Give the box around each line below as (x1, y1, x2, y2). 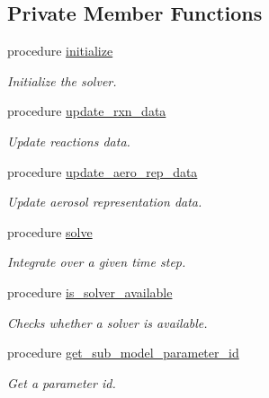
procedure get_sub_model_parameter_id (7, 343, 239, 362)
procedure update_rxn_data (7, 102, 166, 120)
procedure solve (7, 222, 93, 241)
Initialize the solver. (7, 71, 117, 90)
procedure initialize (7, 41, 113, 60)
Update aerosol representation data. (7, 192, 202, 211)
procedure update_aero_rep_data (7, 162, 198, 181)
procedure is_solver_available (7, 282, 173, 301)
